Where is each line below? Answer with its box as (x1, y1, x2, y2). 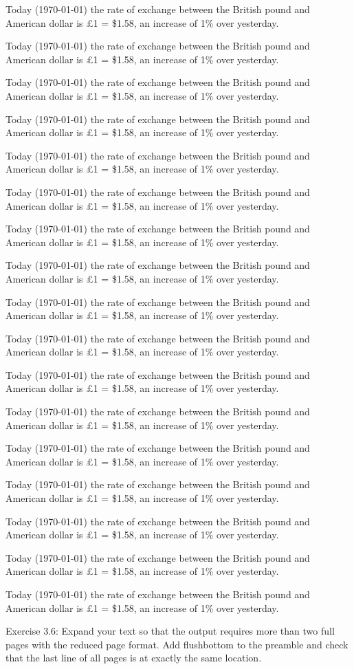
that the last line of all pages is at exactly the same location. (5, 650, 262, 665)
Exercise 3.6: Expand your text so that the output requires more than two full (5, 624, 335, 638)
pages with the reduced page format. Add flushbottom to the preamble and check (5, 637, 349, 651)
